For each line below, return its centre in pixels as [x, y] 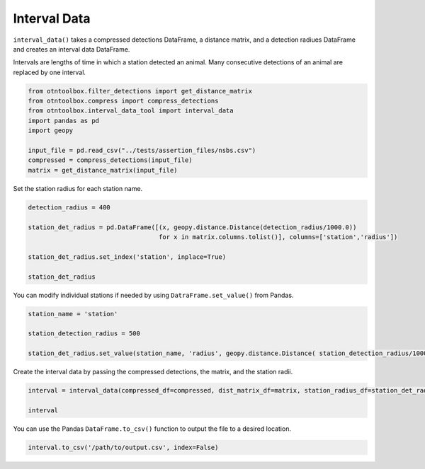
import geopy [51, 131]
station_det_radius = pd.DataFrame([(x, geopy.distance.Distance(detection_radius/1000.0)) [192, 227]
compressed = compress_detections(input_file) [110, 160]
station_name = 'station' [73, 314]
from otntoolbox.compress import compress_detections [123, 101]
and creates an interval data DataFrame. [72, 49]
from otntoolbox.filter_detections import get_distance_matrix [140, 91]
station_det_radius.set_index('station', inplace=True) [127, 257]
